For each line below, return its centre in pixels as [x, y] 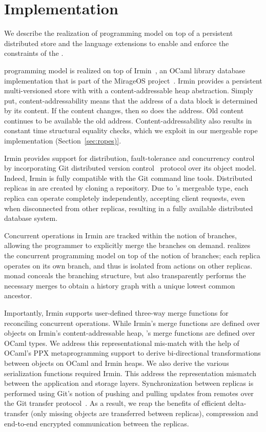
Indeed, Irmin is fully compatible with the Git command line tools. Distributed [128, 178]
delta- [237, 403]
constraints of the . [34, 53]
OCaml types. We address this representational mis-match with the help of [122, 343]
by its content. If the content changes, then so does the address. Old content [124, 110]
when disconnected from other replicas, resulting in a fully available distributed [129, 208]
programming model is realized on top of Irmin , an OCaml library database [125, 70]
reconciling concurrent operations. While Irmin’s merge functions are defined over [132, 323]
